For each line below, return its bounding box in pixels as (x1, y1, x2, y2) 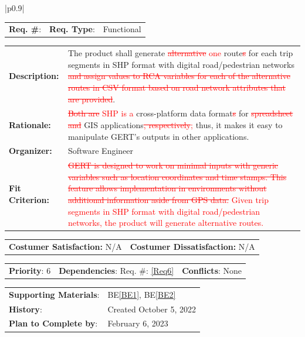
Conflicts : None (182, 264, 242, 276)
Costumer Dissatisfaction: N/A (130, 240, 255, 253)
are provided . (67, 92, 116, 105)
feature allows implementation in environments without (67, 182, 267, 194)
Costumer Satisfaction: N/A (9, 240, 122, 253)
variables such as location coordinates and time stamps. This (67, 170, 287, 183)
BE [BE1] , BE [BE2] (107, 288, 176, 300)
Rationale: (9, 119, 51, 130)
